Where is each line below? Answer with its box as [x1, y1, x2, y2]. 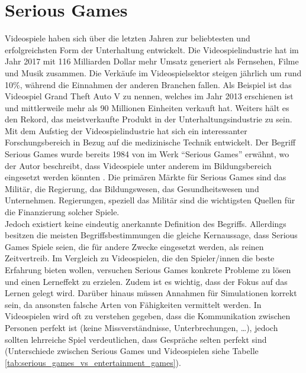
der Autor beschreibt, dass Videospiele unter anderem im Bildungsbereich [5, 159, 272, 171]
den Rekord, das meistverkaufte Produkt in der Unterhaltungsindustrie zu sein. [5, 113, 292, 125]
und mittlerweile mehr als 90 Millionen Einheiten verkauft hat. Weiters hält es [5, 101, 289, 113]
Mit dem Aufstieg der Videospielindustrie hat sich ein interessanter [5, 124, 247, 137]
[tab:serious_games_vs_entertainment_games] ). [5, 356, 181, 368]
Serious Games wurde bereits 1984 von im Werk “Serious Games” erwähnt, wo [5, 148, 289, 160]
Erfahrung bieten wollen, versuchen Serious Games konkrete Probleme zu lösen [5, 264, 291, 275]
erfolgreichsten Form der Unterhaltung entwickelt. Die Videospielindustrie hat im [5, 43, 299, 56]
